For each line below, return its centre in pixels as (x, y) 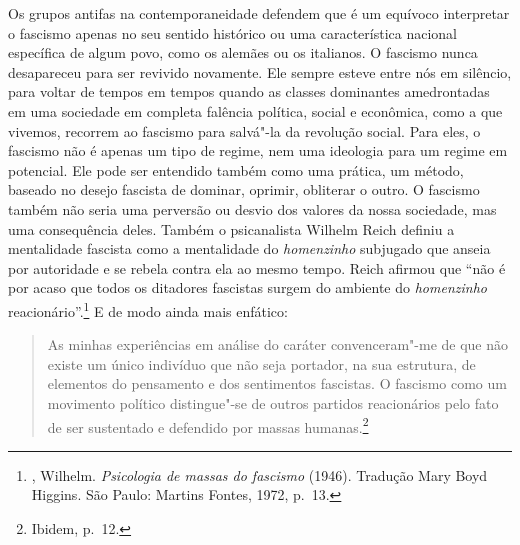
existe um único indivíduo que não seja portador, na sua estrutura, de (261, 363)
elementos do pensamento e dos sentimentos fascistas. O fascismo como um (277, 383)
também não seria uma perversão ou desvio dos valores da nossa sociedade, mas (252, 208)
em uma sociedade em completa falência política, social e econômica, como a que (255, 110)
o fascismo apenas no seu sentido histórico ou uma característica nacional (233, 32)
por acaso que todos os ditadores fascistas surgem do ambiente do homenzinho (247, 287)
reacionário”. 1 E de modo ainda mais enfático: (148, 309)
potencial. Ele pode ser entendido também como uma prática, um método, (236, 169)
